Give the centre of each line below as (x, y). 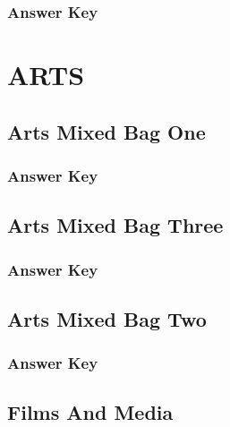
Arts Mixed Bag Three (115, 225)
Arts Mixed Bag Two (107, 318)
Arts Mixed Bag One (106, 131)
